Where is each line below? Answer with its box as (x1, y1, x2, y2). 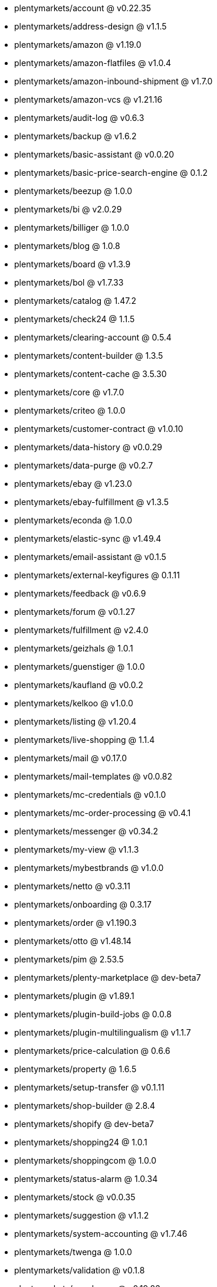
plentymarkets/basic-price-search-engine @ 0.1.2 (14, 168, 208, 178)
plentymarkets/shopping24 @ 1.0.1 (14, 1137, 147, 1147)
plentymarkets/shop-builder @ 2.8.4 (14, 1101, 155, 1111)
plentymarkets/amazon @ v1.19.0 (14, 40, 142, 50)
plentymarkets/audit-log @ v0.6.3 (14, 113, 144, 123)
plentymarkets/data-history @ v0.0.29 (14, 442, 162, 452)
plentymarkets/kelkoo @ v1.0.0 (14, 698, 133, 708)
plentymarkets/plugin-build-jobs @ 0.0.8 (14, 1009, 172, 1019)
